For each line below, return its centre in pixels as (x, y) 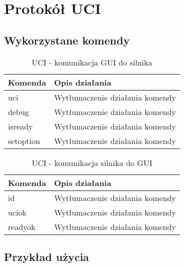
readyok (22, 226)
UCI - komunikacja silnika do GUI (92, 162)
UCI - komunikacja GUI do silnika (92, 62)
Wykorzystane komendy (67, 40)
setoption (24, 140)
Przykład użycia (47, 256)
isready (20, 126)
